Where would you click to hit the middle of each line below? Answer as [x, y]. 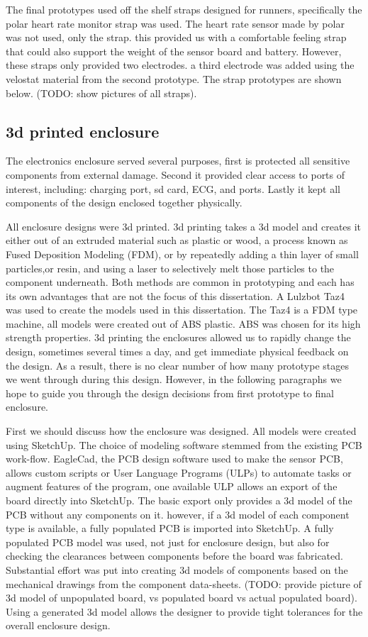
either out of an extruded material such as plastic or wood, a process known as [177, 240]
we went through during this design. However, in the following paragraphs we [174, 379]
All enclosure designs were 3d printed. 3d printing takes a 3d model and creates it [184, 226]
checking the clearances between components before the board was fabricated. [174, 556]
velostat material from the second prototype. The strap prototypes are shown [174, 78]
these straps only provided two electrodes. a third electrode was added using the [180, 65]
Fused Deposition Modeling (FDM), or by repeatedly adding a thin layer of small [182, 254]
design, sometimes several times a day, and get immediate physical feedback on [177, 351]
